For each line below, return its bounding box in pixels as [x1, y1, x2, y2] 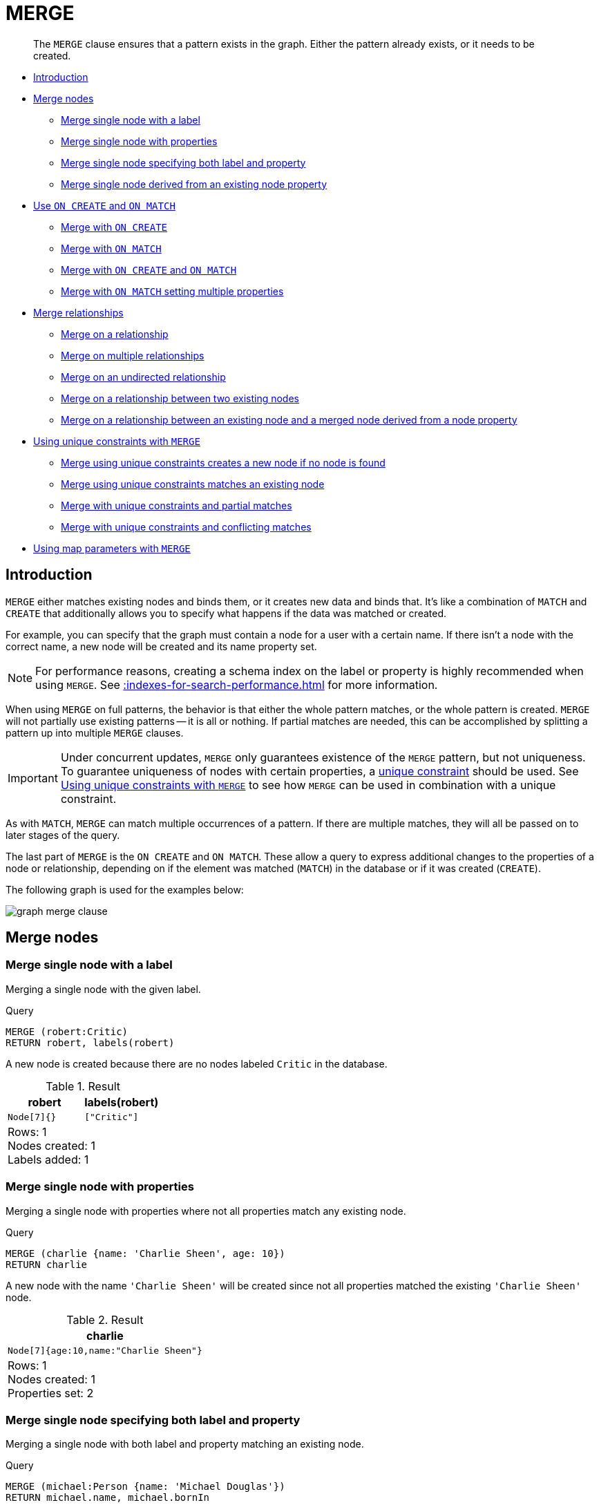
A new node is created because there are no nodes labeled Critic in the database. [6, 1057, 388, 1070]
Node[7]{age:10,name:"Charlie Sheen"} [8, 1345, 202, 1356]
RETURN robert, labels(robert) [6, 1037, 175, 1048]
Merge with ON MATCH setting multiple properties [61, 285, 284, 297]
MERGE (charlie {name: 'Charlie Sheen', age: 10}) [6, 1247, 285, 1259]
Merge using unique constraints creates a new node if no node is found [61, 456, 386, 468]
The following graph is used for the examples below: [6, 883, 244, 896]
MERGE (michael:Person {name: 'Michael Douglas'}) [6, 1481, 285, 1493]
